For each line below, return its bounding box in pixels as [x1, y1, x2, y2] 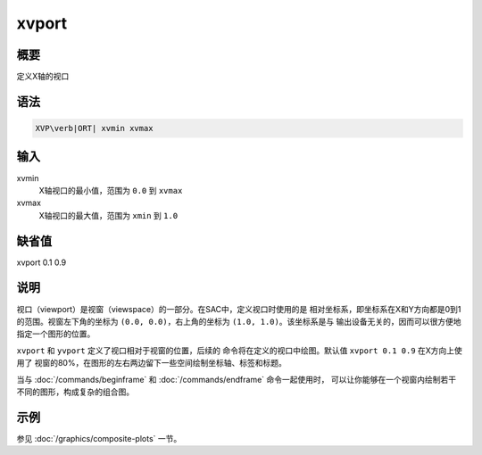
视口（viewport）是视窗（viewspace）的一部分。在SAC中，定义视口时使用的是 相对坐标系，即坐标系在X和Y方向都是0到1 [16, 303, 461, 314]
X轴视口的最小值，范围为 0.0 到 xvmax [38, 185, 183, 195]
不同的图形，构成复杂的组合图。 [16, 386, 134, 397]
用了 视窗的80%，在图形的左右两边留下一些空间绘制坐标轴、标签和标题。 [16, 358, 287, 368]
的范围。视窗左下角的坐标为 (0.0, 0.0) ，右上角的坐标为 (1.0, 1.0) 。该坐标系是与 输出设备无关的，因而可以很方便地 [16, 316, 461, 327]
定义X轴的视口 [16, 71, 70, 82]
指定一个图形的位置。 [16, 328, 96, 339]
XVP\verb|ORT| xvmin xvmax [35, 123, 154, 134]
